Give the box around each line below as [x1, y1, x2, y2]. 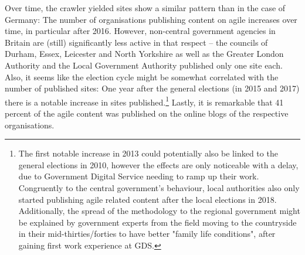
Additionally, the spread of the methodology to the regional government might [18, 205, 300, 217]
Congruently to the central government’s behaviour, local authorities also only [18, 181, 300, 193]
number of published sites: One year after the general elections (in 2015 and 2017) [5, 82, 300, 94]
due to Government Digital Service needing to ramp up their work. [18, 170, 259, 182]
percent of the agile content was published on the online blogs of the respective [5, 107, 289, 119]
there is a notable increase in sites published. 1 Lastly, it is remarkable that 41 [5, 94, 284, 108]
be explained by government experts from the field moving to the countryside [18, 216, 297, 228]
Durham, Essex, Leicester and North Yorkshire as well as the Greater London [5, 47, 284, 60]
